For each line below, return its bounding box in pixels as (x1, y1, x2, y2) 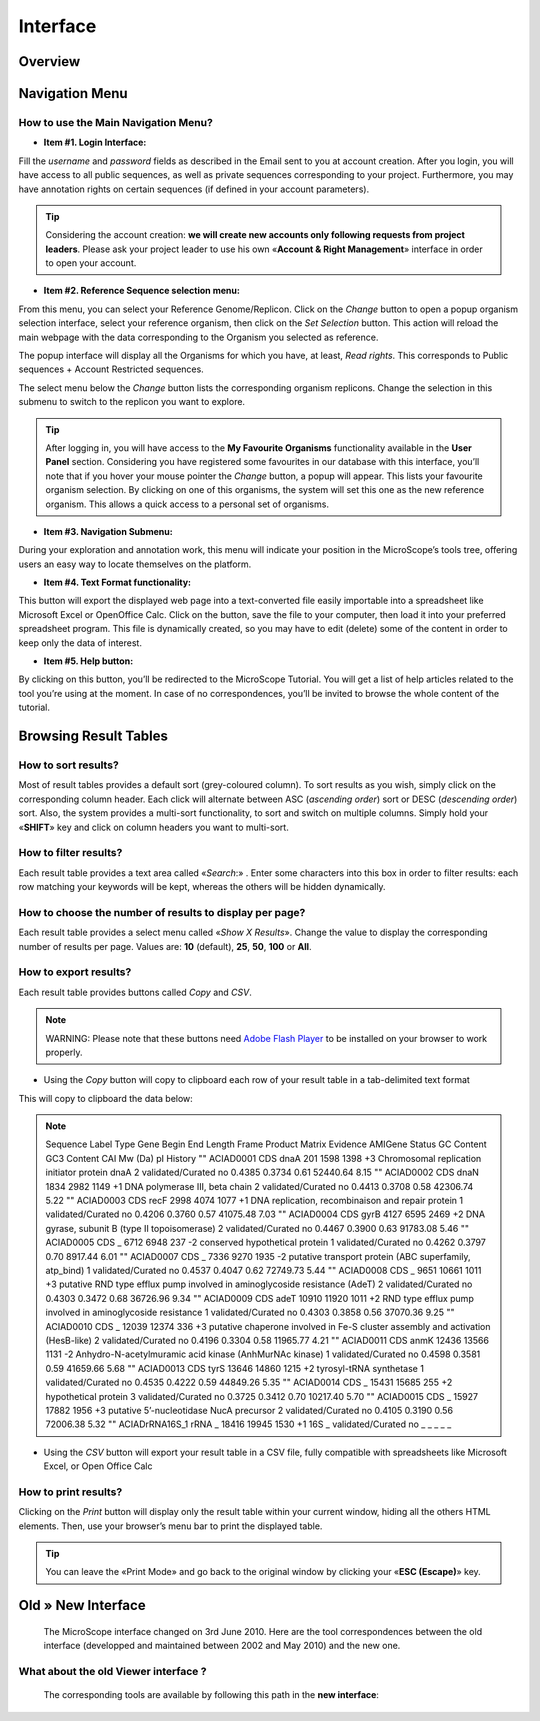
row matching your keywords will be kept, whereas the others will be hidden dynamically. (18, 881, 386, 893)
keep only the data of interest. (18, 636, 142, 649)
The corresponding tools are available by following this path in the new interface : (43, 1689, 380, 1701)
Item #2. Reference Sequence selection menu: (43, 285, 240, 297)
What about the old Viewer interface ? (18, 1664, 207, 1678)
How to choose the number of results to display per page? (18, 905, 306, 919)
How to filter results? (18, 846, 123, 860)
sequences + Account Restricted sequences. (18, 363, 204, 375)
